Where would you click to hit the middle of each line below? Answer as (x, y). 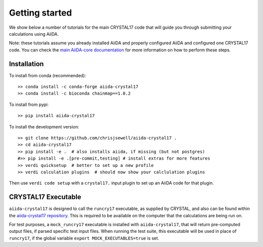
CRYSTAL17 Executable (45, 197)
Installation (26, 64)
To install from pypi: (29, 104)
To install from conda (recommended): (47, 75)
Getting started (40, 13)
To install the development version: (44, 126)
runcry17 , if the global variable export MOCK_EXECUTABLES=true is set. (84, 238)
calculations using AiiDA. (34, 34)
